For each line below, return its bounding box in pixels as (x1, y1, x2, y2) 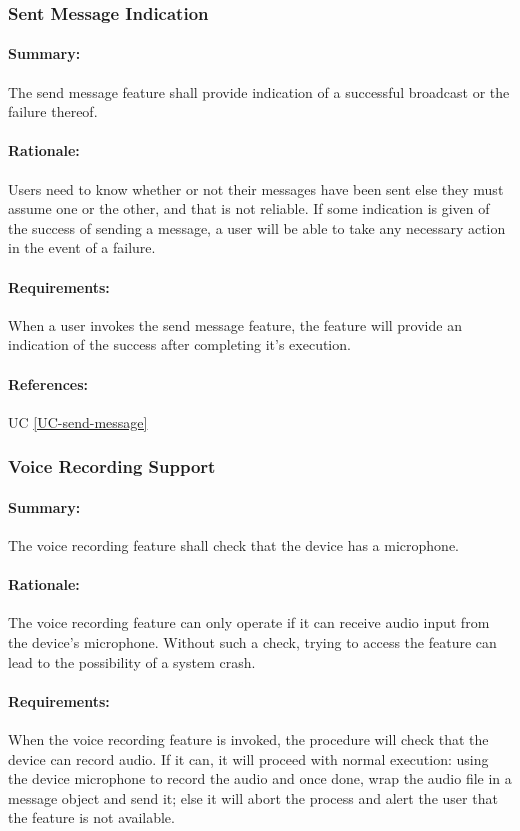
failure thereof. (8, 101, 98, 122)
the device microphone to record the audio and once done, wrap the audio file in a (8, 768, 512, 789)
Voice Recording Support (8, 454, 216, 479)
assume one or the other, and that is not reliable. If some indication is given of (8, 198, 490, 219)
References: (8, 373, 89, 394)
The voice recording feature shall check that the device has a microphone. (8, 535, 459, 556)
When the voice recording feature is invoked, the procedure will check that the (8, 728, 489, 749)
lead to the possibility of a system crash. (8, 651, 256, 672)
